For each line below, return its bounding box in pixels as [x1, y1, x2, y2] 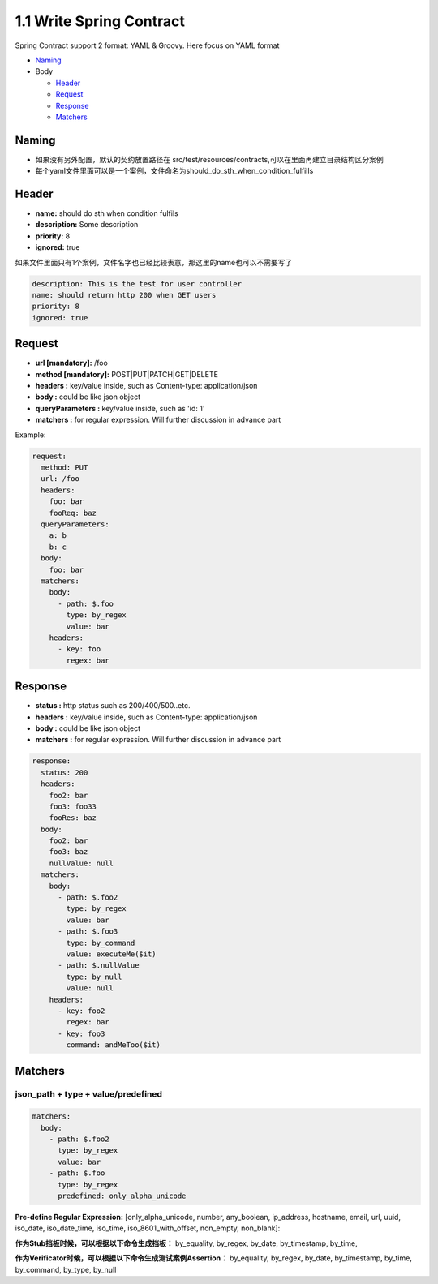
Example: [15, 430, 46, 440]
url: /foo [41, 475, 80, 483]
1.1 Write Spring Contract [15, 12, 186, 30]
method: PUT [41, 463, 88, 472]
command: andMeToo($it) [66, 1041, 161, 1050]
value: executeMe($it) [66, 949, 157, 959]
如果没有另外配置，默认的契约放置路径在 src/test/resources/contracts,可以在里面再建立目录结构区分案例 [35, 154, 384, 164]
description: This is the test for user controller [32, 279, 243, 288]
